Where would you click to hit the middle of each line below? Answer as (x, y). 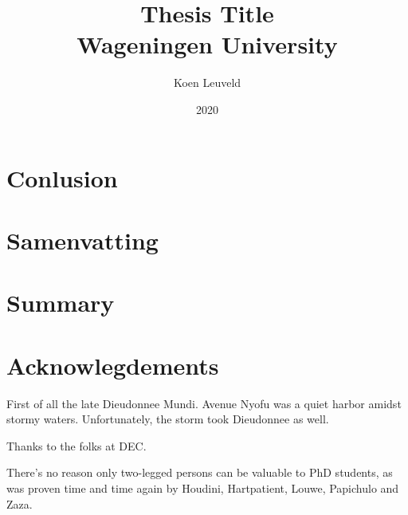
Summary (61, 303)
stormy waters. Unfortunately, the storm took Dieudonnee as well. (168, 419)
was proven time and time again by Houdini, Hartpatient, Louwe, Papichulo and (203, 487)
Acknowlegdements (113, 365)
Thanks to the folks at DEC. (76, 445)
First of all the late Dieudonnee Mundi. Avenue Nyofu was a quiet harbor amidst (204, 403)
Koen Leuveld (207, 83)
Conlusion (62, 177)
